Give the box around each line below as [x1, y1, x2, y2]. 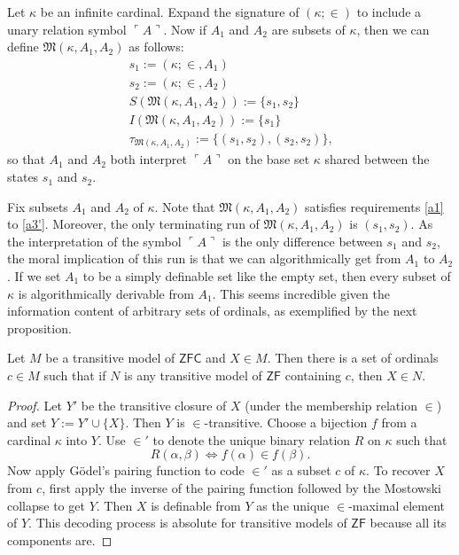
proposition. [7, 318, 72, 337]
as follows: [128, 37, 184, 56]
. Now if [163, 20, 207, 38]
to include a [356, 3, 422, 20]
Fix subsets [7, 197, 68, 215]
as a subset [271, 461, 331, 480]
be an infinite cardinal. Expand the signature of [40, 3, 300, 20]
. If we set [7, 267, 61, 285]
